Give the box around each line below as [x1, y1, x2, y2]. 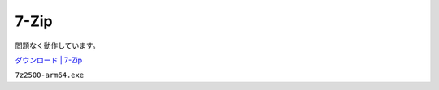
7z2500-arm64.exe [15, 71, 85, 80]
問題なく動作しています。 [15, 41, 101, 50]
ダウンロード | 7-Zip [15, 55, 83, 65]
